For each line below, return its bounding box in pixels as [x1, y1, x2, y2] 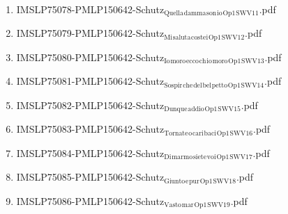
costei [191, 33, 209, 41]
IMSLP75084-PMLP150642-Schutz [16, 145, 165, 160]
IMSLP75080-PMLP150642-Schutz [16, 49, 165, 64]
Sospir [164, 81, 183, 89]
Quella [164, 10, 183, 17]
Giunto [164, 177, 185, 185]
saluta [172, 33, 191, 41]
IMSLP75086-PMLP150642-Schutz [16, 193, 165, 208]
